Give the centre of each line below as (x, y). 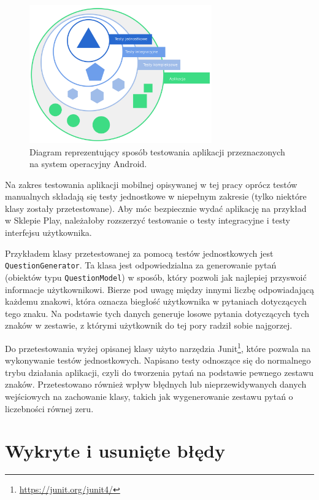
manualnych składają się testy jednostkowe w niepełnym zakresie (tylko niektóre (156, 196)
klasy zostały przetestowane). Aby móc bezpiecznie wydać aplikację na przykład (156, 208)
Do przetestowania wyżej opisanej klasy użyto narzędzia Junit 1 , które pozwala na (158, 347)
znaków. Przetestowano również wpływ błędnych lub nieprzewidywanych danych (156, 384)
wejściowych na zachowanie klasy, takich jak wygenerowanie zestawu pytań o (149, 396)
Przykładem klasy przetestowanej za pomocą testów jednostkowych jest (139, 253)
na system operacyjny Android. (88, 164)
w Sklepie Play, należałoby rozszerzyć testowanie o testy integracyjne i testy (148, 220)
